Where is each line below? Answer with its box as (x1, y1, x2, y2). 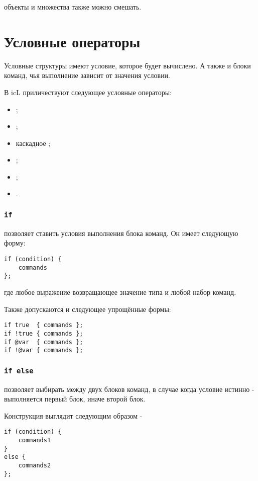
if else (4, 366, 34, 375)
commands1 (18, 437, 51, 444)
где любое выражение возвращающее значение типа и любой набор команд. (4, 287, 236, 297)
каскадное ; (16, 137, 51, 148)
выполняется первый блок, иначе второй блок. (4, 393, 146, 404)
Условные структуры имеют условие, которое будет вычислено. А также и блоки (4, 60, 251, 70)
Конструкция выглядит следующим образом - (4, 410, 143, 421)
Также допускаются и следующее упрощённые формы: (4, 303, 171, 314)
